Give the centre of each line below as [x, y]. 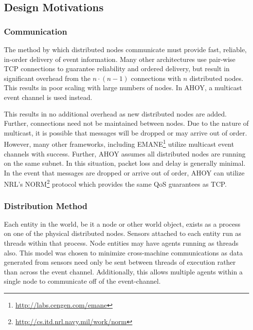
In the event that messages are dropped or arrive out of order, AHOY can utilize [124, 172]
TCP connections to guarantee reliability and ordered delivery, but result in [117, 68]
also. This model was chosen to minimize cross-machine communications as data [123, 252]
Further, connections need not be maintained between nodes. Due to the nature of [126, 123]
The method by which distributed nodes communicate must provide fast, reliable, [125, 49]
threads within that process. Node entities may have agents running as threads [121, 243]
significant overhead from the [47, 78]
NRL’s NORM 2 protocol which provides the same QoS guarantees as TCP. [115, 183]
